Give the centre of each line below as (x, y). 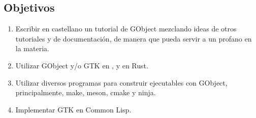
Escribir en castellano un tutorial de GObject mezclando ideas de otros (126, 29)
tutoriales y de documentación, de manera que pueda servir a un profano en (134, 38)
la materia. (32, 48)
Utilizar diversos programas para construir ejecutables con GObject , (121, 82)
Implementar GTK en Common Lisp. (73, 109)
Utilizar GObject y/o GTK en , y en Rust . (82, 65)
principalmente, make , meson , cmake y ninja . (86, 92)
